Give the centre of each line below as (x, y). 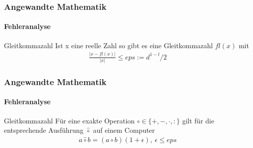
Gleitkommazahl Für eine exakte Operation (70, 120)
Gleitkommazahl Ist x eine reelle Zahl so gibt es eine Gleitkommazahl (109, 45)
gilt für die (198, 120)
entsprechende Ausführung (44, 130)
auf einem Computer (124, 130)
